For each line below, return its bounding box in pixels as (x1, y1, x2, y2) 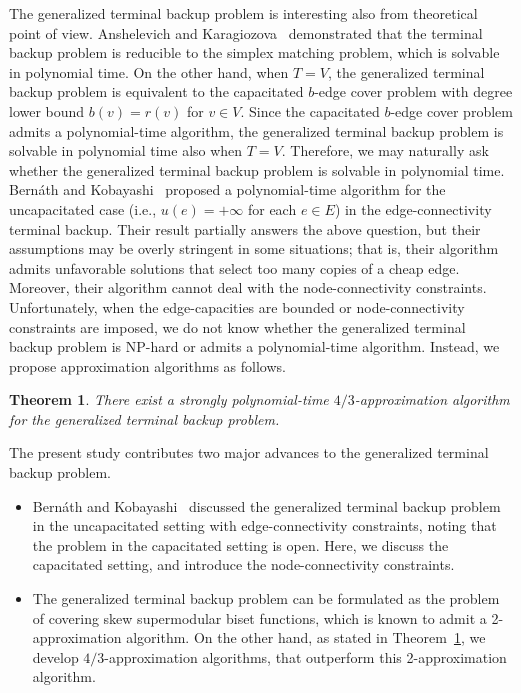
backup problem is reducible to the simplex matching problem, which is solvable (9, 42, 500, 63)
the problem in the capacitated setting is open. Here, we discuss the (32, 534, 449, 555)
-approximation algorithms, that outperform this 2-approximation (104, 646, 507, 667)
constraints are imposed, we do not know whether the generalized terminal (9, 316, 466, 337)
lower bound (9, 100, 85, 121)
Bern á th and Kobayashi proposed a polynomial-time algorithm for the (9, 179, 446, 200)
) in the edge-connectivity (334, 198, 492, 219)
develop (32, 646, 79, 667)
